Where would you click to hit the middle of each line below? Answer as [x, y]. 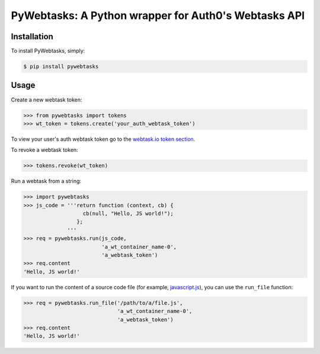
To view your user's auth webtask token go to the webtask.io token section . [103, 139]
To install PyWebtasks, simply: [48, 51]
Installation [32, 37]
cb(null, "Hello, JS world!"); [128, 214]
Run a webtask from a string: [46, 181]
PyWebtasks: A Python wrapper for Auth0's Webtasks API [158, 15]
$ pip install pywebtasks [61, 67]
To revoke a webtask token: [44, 150]
